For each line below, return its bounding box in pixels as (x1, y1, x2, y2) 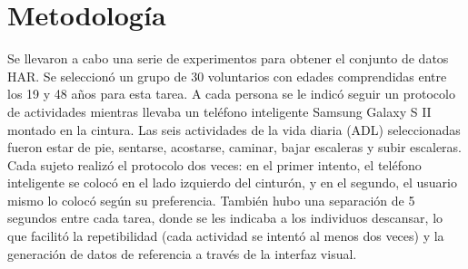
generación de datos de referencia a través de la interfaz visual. (7, 244, 357, 263)
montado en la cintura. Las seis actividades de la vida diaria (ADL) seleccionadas (7, 120, 461, 139)
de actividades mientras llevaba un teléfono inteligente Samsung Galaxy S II (7, 101, 432, 120)
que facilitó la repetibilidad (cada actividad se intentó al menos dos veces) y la (7, 226, 444, 245)
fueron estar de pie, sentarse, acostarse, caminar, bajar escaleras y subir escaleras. (7, 138, 463, 157)
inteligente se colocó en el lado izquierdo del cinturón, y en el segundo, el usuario (7, 173, 457, 192)
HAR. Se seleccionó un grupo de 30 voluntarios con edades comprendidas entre (7, 66, 447, 85)
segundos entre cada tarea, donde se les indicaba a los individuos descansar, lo (7, 208, 443, 227)
